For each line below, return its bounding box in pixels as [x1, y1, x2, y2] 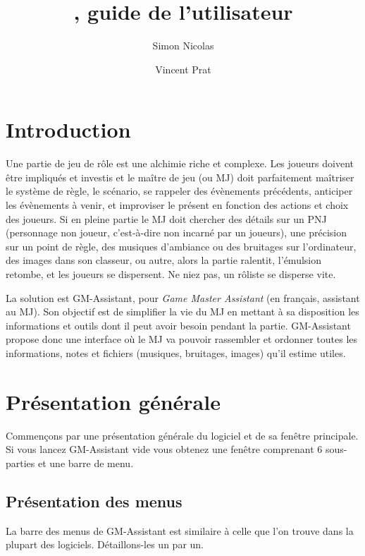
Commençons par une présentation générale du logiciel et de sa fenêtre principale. [6, 428, 359, 442]
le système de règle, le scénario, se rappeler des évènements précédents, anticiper [6, 183, 353, 198]
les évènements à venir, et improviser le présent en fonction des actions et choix [6, 198, 349, 212]
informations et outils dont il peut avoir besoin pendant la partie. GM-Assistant [6, 318, 351, 332]
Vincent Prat [155, 61, 211, 76]
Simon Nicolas [152, 38, 214, 53]
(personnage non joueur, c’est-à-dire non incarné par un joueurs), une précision [6, 225, 347, 240]
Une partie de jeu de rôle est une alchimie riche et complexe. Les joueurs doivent [6, 156, 354, 171]
